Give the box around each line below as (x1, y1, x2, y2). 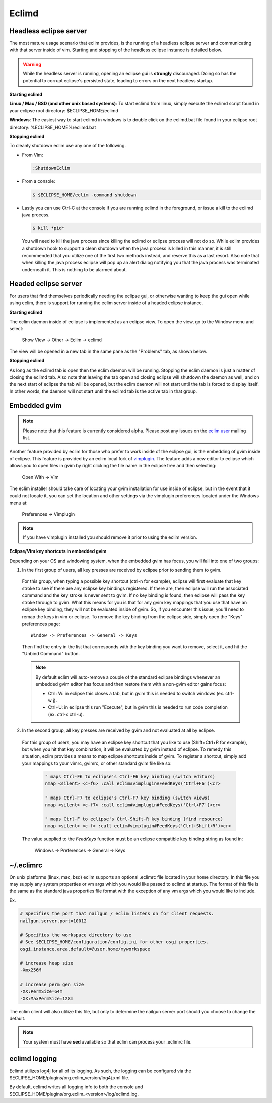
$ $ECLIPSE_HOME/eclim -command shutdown (32, 192, 137, 198)
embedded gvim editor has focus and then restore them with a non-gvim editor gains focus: (35, 681, 226, 687)
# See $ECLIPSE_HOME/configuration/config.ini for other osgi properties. (20, 939, 209, 945)
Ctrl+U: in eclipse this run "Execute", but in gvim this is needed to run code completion (48, 704, 228, 710)
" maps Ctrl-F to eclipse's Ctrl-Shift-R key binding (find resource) (45, 816, 224, 822)
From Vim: (22, 152, 43, 158)
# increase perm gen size (20, 981, 84, 987)
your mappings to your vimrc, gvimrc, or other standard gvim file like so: (22, 760, 172, 766)
